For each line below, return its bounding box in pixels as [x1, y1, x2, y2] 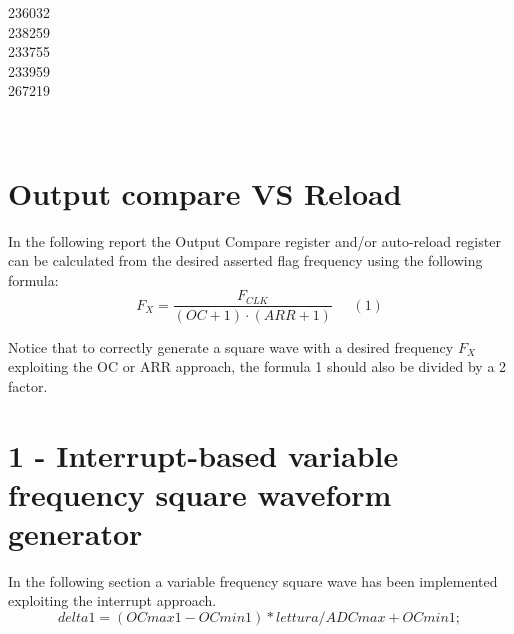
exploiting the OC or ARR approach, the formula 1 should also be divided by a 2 [8, 356, 507, 377]
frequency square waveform [8, 473, 392, 514]
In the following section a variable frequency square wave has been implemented [8, 570, 498, 591]
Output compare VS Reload [8, 172, 402, 213]
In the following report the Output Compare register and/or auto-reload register [8, 230, 501, 251]
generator [8, 512, 143, 553]
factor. [8, 375, 48, 396]
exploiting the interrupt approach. [8, 590, 217, 611]
